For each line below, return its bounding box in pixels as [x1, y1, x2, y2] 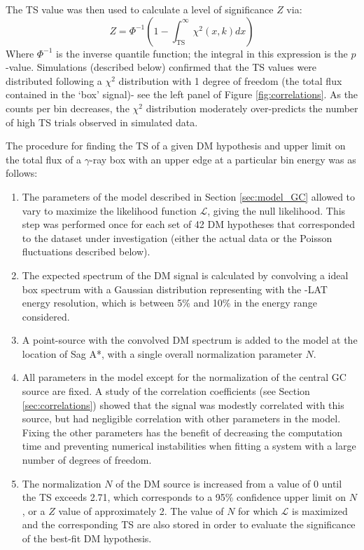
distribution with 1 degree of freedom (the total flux [118, 73, 342, 88]
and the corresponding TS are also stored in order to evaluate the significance [22, 517, 356, 532]
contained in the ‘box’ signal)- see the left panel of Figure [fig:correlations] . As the [6, 87, 358, 102]
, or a [22, 503, 45, 518]
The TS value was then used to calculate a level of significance [6, 2, 274, 16]
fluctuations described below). [22, 244, 150, 259]
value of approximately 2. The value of [58, 503, 224, 518]
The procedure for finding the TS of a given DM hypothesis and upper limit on [6, 138, 346, 153]
